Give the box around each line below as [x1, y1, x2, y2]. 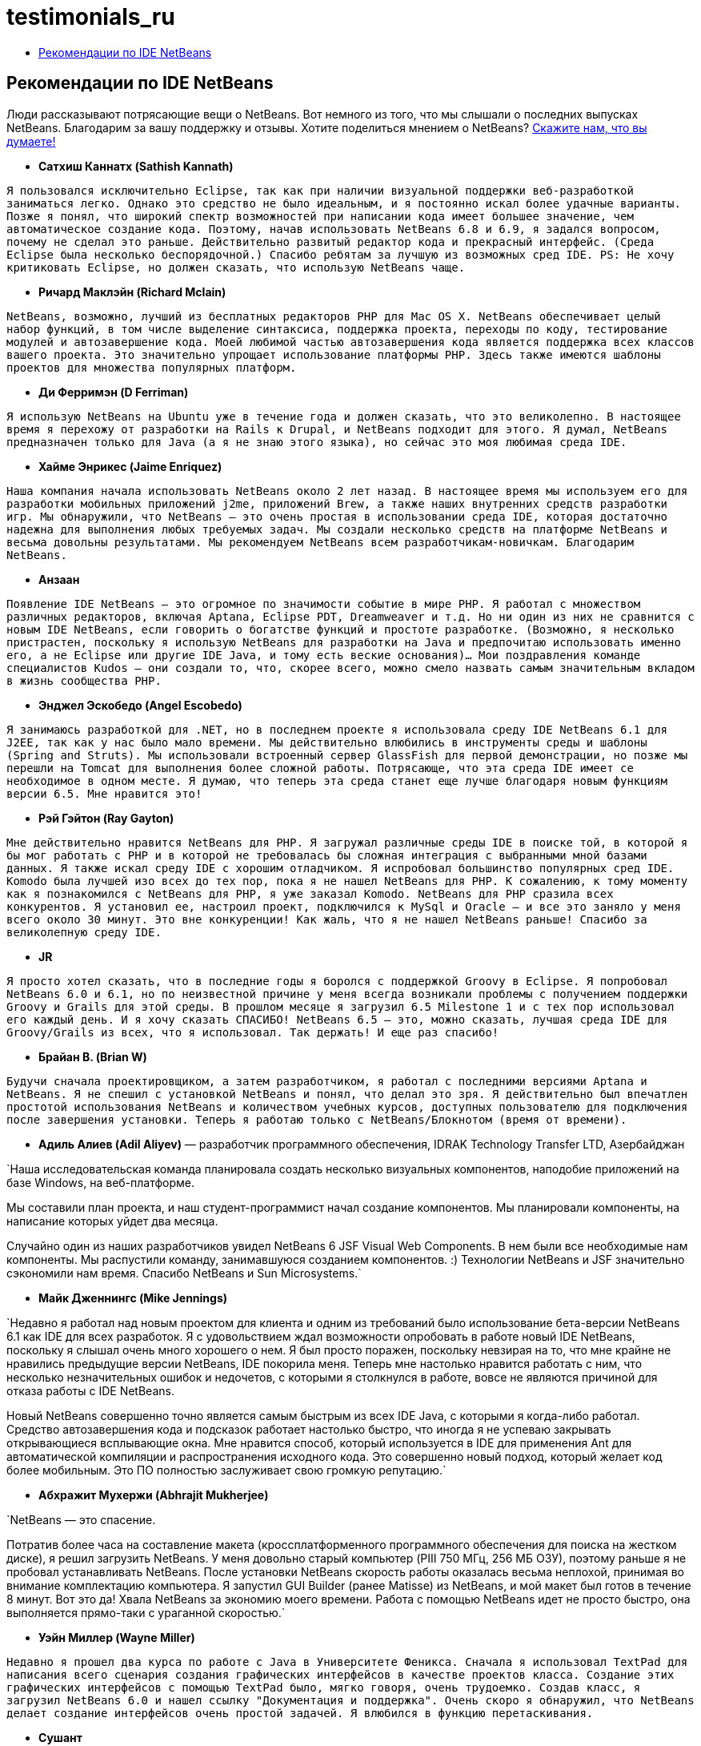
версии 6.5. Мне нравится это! [6, 787, 202, 800]
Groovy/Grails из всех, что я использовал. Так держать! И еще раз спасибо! [6, 1025, 499, 1039]
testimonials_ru [6, 3, 175, 30]
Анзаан [38, 572, 80, 586]
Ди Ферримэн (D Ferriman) [38, 384, 189, 399]
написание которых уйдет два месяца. [6, 1213, 218, 1228]
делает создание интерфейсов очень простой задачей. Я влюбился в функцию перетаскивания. [6, 1706, 594, 1720]
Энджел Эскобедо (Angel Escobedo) [38, 698, 242, 712]
